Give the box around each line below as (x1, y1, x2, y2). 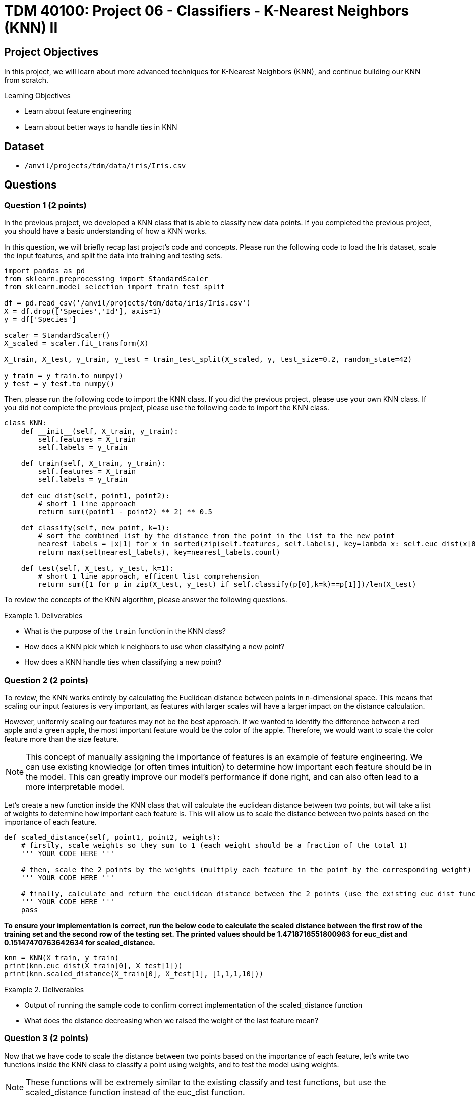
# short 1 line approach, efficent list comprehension (38, 572, 259, 581)
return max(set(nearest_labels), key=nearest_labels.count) (38, 548, 280, 557)
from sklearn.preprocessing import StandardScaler (4, 275, 208, 283)
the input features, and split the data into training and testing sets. (4, 251, 222, 260)
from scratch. (4, 76, 49, 85)
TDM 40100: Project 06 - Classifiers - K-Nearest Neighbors (4, 2, 409, 19)
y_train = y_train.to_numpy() (4, 372, 124, 380)
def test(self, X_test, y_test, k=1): (21, 564, 174, 573)
